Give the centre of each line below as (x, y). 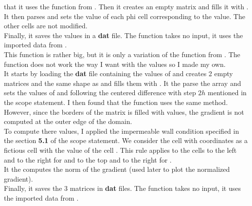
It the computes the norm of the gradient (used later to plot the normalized (117, 169)
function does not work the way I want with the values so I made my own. (115, 64)
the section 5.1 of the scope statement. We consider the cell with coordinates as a (126, 140)
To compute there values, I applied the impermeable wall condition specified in (122, 131)
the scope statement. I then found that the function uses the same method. (116, 102)
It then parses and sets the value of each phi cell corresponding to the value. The (125, 16)
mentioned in (227, 93)
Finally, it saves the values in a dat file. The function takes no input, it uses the (124, 35)
